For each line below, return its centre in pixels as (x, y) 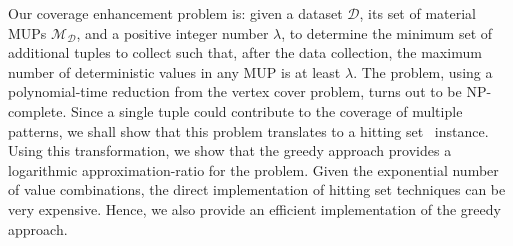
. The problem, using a (423, 71)
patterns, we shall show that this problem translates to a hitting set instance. (248, 130)
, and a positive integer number (172, 32)
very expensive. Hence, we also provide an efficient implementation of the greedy (254, 208)
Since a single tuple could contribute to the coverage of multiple (266, 110)
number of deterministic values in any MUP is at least (174, 71)
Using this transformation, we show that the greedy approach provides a (230, 150)
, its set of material (418, 13)
